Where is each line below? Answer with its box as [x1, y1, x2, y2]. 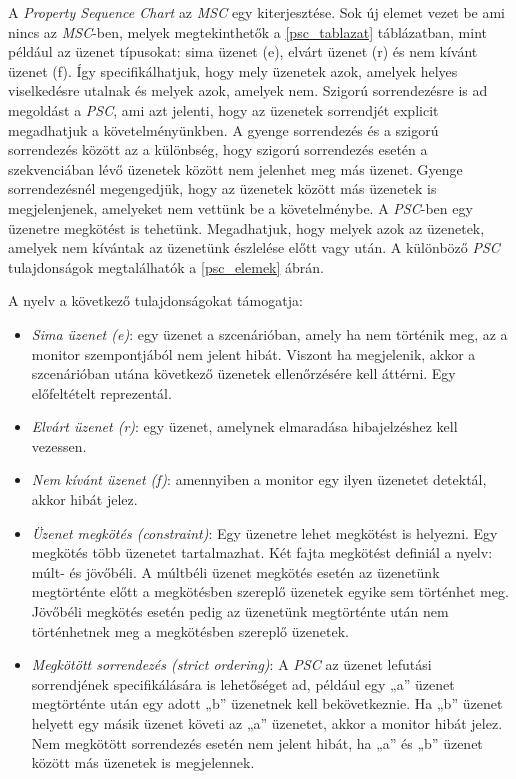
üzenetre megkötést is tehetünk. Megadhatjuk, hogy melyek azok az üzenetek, [8, 217, 485, 238]
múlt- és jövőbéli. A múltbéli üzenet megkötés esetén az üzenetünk [31, 561, 440, 582]
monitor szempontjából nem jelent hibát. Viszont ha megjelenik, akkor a [31, 343, 476, 364]
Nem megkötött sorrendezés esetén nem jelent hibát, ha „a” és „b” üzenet [31, 732, 483, 753]
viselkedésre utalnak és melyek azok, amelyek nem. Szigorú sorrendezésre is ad [8, 80, 488, 101]
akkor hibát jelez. [31, 489, 138, 510]
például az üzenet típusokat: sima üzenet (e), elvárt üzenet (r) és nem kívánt [8, 41, 478, 62]
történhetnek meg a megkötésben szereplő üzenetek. [31, 620, 349, 641]
